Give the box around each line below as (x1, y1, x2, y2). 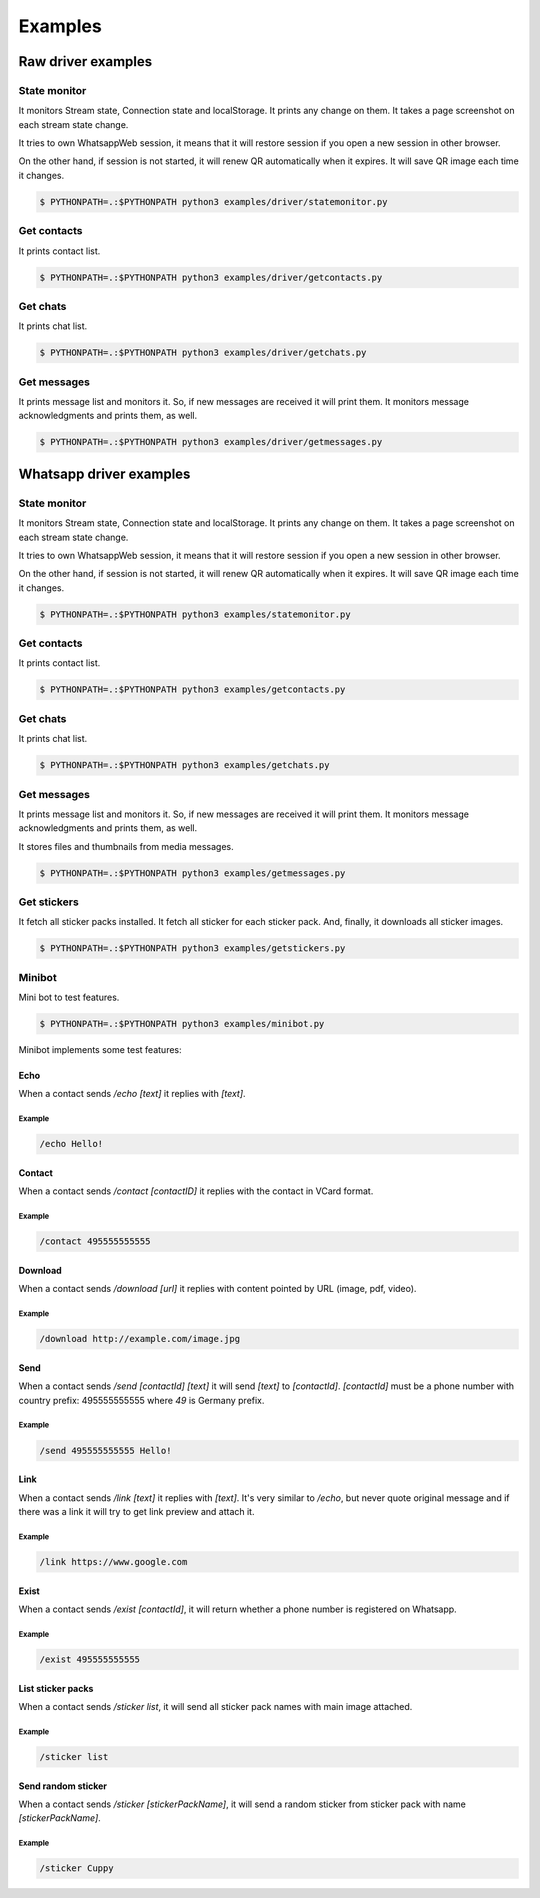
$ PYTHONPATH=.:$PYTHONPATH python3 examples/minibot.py (39, 1018, 325, 1030)
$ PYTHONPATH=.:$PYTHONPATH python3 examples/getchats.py (39, 760, 330, 771)
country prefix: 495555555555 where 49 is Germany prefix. (18, 1394, 265, 1406)
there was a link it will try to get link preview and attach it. (18, 1506, 255, 1518)
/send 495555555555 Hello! (39, 1445, 172, 1456)
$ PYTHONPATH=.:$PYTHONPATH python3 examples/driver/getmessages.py (39, 436, 383, 448)
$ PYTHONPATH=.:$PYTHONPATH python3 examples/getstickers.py (39, 943, 346, 954)
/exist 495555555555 (39, 1653, 140, 1665)
